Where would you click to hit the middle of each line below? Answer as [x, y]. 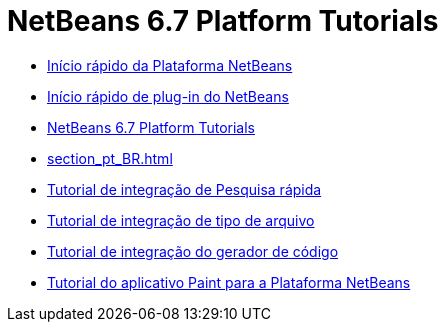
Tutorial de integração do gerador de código [193, 251]
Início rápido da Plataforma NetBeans [170, 65]
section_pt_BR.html [110, 158]
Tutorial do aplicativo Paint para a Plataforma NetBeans [229, 282]
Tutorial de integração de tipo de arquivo [181, 220]
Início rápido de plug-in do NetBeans [168, 96]
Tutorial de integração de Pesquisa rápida [184, 189]
